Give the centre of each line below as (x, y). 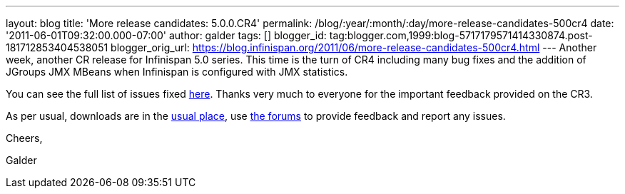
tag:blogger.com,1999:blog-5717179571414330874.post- (461, 35)
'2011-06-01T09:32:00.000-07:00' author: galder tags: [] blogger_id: (166, 35)
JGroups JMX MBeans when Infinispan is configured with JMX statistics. (177, 72)
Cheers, (24, 138)
